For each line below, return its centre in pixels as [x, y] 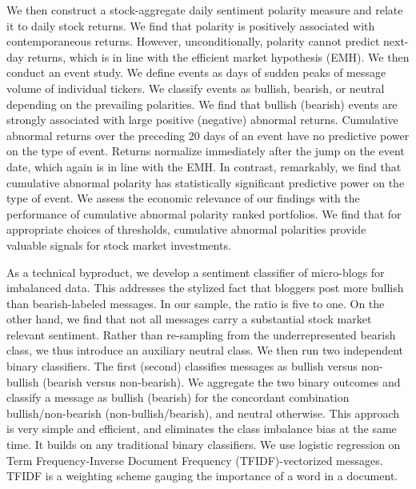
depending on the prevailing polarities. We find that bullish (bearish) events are [202, 104]
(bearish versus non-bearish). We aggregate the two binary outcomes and [222, 381]
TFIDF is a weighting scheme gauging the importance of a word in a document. [202, 476]
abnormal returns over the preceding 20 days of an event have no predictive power [208, 135]
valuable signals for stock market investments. [119, 244]
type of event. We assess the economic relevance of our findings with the [183, 198]
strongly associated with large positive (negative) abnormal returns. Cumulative [202, 120]
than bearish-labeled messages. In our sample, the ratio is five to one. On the [196, 303]
